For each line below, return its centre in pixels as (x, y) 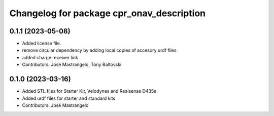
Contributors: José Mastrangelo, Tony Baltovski (72, 65)
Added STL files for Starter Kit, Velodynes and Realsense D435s (89, 91)
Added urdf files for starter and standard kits (69, 98)
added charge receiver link (50, 57)
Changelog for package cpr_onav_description (108, 13)
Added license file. (42, 44)
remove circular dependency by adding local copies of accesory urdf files (99, 50)
